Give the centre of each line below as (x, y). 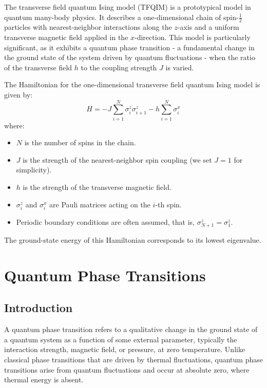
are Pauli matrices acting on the (100, 204)
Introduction (39, 308)
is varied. (180, 67)
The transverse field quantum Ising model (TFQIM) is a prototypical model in (128, 7)
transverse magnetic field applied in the (66, 37)
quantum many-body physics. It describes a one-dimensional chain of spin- (121, 17)
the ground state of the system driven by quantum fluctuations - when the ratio (130, 57)
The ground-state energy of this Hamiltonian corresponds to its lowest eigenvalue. (133, 239)
